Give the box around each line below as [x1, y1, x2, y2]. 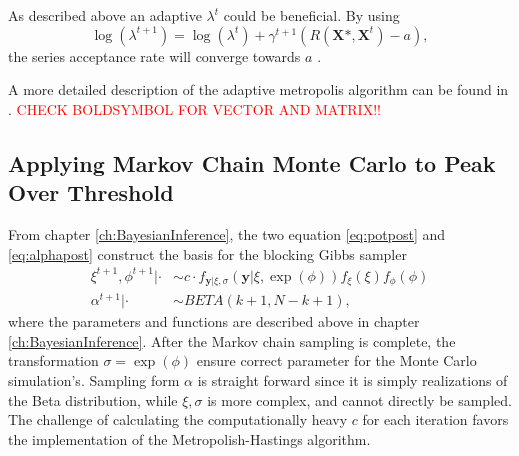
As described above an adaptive [8, 5, 202, 25]
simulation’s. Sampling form [8, 370, 180, 391]
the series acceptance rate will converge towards [8, 45, 301, 66]
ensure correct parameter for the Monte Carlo [196, 350, 477, 371]
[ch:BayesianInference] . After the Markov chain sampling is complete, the [8, 330, 456, 351]
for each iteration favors [362, 409, 509, 430]
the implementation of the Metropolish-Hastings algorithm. [8, 428, 371, 449]
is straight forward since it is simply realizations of [197, 370, 508, 391]
